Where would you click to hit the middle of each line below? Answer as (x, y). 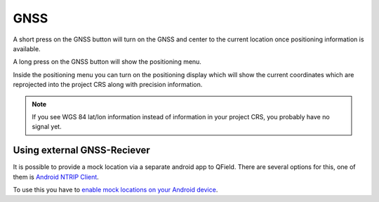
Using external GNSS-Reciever (81, 150)
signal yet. (47, 127)
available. (27, 48)
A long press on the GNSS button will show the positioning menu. (107, 62)
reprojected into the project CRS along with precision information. (108, 85)
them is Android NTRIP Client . (56, 177)
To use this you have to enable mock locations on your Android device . (115, 189)
